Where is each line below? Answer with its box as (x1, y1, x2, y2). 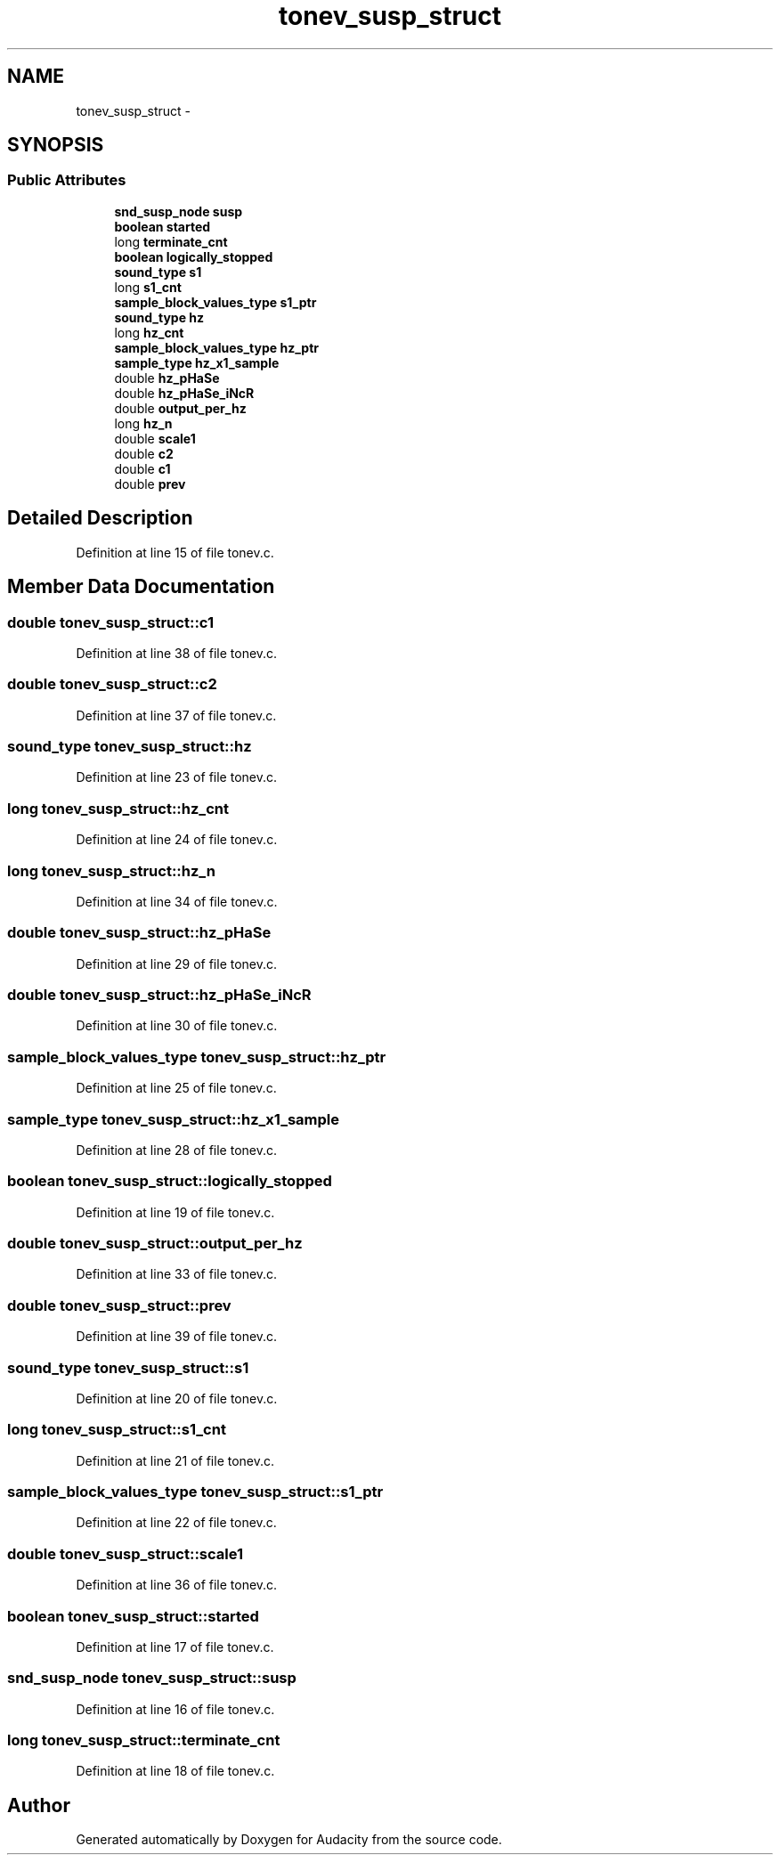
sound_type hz (114, 309, 205, 325)
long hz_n (114, 415, 173, 431)
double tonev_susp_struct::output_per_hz (7, 1234, 303, 1252)
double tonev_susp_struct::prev (7, 1296, 232, 1314)
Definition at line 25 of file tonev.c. (76, 1080, 277, 1096)
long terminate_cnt (114, 233, 228, 249)
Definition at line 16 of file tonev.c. (76, 1701, 275, 1717)
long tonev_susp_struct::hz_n (7, 861, 215, 880)
